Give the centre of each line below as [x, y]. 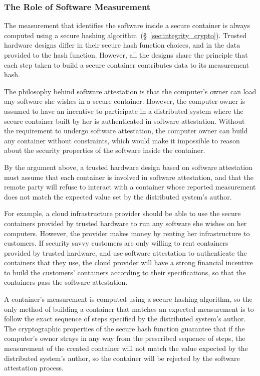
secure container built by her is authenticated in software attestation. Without [124, 121]
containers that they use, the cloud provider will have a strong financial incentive [128, 262]
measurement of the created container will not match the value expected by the [126, 348]
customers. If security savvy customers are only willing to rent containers [116, 243]
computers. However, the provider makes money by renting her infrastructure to [127, 233]
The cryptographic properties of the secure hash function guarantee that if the [124, 328]
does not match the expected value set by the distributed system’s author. [118, 196]
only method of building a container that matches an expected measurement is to [129, 309]
